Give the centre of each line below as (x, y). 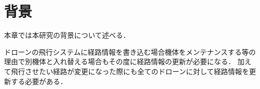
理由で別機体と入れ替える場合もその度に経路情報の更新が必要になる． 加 (124, 61)
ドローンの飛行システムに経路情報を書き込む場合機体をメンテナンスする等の (130, 51)
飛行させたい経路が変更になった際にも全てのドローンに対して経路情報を (130, 71)
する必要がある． (39, 81)
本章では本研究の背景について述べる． (67, 35)
